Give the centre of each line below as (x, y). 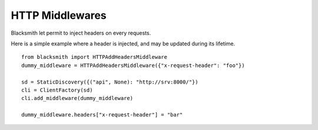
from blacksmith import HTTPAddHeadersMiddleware (95, 57)
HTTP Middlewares (59, 15)
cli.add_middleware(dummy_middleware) (77, 98)
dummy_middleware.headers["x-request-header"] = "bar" (102, 115)
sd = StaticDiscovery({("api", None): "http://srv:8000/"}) (110, 82)
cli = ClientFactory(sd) (57, 90)
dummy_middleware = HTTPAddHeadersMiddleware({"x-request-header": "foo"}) (133, 65)
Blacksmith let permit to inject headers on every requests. (81, 33)
